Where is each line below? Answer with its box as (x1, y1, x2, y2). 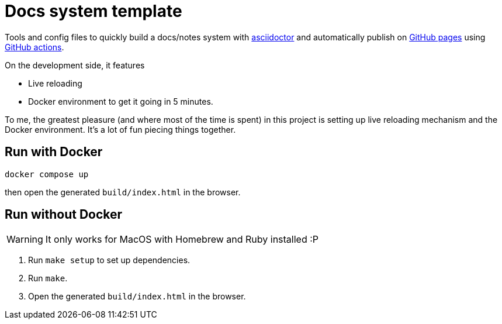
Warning (6, 233, 43, 246)
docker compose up (5, 169, 89, 179)
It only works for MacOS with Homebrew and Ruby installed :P (45, 233, 319, 246)
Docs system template (5, 1, 182, 21)
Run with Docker (5, 144, 103, 160)
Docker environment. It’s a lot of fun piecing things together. (5, 124, 236, 135)
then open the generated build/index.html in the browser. (5, 187, 241, 197)
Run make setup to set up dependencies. (28, 255, 191, 266)
